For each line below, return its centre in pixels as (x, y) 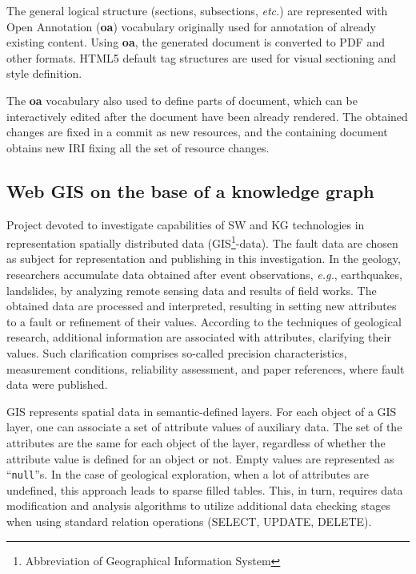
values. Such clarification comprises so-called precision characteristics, (177, 352)
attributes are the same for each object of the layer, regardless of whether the (196, 442)
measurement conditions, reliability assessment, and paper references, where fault (206, 368)
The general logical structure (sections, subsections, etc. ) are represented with (197, 10)
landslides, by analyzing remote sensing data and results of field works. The (192, 290)
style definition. (44, 73)
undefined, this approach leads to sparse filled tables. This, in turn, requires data (205, 489)
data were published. (57, 384)
